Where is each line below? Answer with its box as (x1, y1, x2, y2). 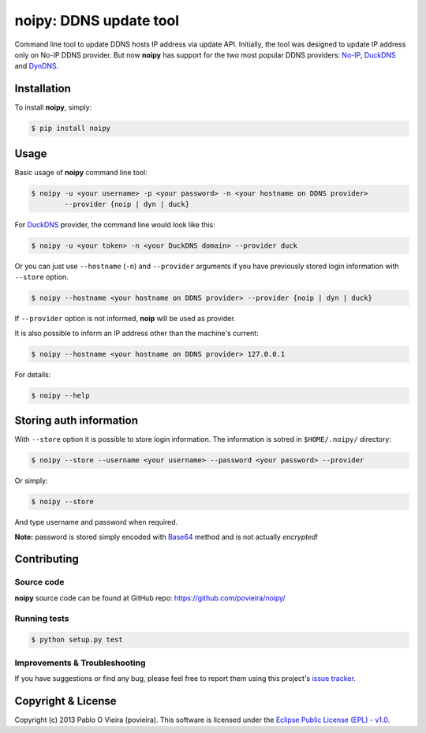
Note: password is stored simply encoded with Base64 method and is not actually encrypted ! (14, 532, 319, 541)
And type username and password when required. (14, 518, 178, 527)
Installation (14, 82, 71, 95)
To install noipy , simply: (14, 103, 92, 112)
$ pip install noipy (31, 124, 110, 133)
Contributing (14, 552, 79, 566)
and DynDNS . (14, 62, 59, 71)
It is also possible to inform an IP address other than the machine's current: (14, 328, 260, 338)
